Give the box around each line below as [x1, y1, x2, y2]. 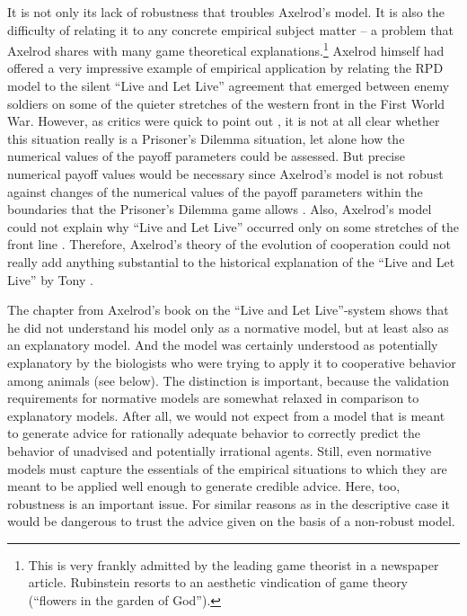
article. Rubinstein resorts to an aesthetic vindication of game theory [28, 573, 409, 592]
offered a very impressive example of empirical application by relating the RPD [7, 58, 444, 77]
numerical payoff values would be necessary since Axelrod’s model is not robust [7, 165, 444, 183]
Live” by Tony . [7, 270, 93, 289]
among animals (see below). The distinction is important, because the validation [7, 370, 449, 389]
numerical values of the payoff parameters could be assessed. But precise [7, 147, 405, 165]
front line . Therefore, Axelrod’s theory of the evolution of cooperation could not [7, 235, 451, 254]
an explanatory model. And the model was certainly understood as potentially [7, 335, 438, 354]
